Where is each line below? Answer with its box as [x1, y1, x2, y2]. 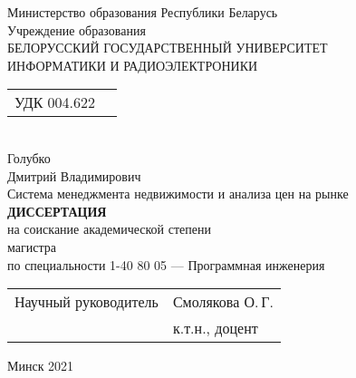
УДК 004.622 [14, 92, 96, 113]
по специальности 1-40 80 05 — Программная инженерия [7, 255, 325, 274]
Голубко [7, 148, 51, 167]
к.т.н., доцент [172, 317, 258, 339]
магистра [7, 237, 56, 256]
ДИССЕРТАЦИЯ [7, 201, 107, 220]
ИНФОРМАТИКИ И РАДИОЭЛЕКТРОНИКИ [7, 55, 258, 74]
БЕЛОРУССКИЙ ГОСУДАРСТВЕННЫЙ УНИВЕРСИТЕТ [7, 38, 328, 57]
